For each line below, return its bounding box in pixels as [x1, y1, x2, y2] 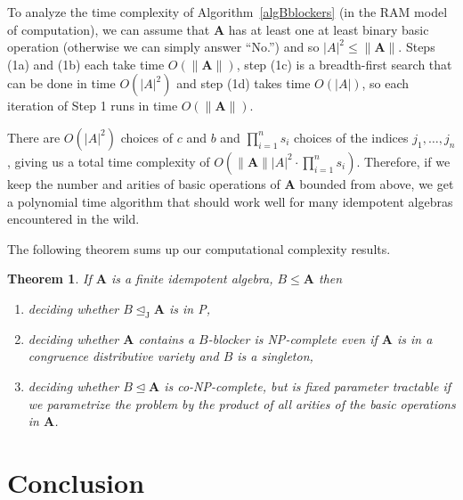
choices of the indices [294, 127, 409, 146]
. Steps [398, 37, 435, 56]
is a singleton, [237, 347, 313, 365]
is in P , [168, 299, 211, 317]
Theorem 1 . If [7, 269, 92, 288]
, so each [361, 74, 410, 93]
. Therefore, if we [356, 152, 451, 170]
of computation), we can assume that [7, 20, 210, 38]
